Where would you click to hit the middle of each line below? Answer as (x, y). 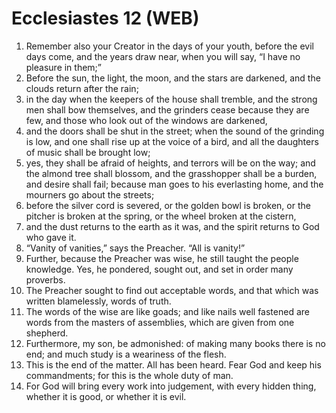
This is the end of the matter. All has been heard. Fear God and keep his (173, 364)
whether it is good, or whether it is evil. (106, 396)
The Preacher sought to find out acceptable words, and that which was (172, 290)
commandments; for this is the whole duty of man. (129, 375)
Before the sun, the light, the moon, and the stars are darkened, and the (173, 78)
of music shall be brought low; (88, 152)
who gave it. (51, 237)
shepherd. (47, 333)
